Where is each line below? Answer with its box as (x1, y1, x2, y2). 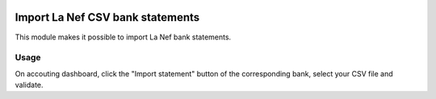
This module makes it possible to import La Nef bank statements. (15, 32, 232, 42)
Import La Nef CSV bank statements (15, 10, 200, 24)
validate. (15, 80, 44, 90)
